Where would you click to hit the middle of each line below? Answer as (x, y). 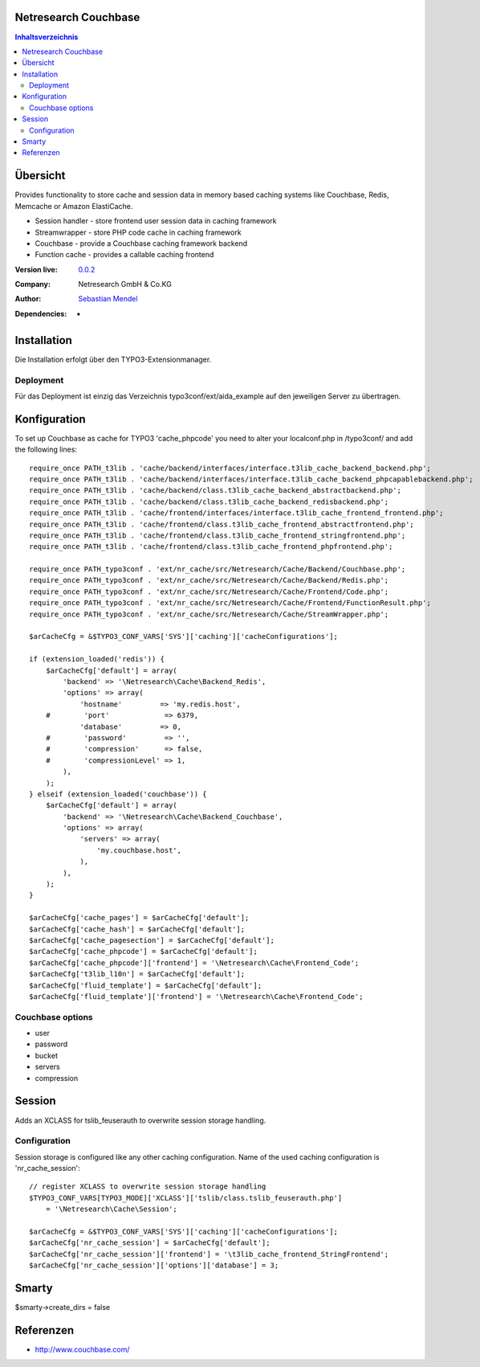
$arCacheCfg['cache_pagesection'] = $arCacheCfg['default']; (152, 940)
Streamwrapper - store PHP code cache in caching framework (138, 232)
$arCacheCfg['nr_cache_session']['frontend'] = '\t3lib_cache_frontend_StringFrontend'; (209, 1254)
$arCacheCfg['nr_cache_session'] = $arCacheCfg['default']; (150, 1243)
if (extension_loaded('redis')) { (97, 659)
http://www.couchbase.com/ (82, 1349)
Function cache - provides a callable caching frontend (124, 255)
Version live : (36, 269)
